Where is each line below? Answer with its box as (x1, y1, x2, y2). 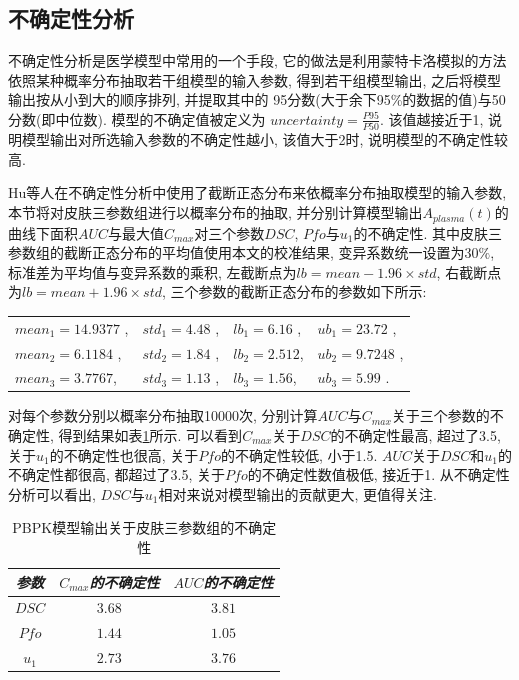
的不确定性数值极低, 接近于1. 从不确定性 (247, 464, 510, 485)
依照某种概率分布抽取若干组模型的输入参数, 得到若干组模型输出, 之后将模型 (8, 69, 502, 90)
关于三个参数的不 (391, 405, 504, 426)
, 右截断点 (436, 261, 502, 282)
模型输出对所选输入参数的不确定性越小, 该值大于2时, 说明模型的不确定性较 (21, 129, 509, 150)
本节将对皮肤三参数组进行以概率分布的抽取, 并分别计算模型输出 (8, 202, 423, 223)
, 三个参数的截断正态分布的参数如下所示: (162, 281, 427, 302)
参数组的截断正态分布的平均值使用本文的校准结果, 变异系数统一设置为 (8, 242, 465, 263)
